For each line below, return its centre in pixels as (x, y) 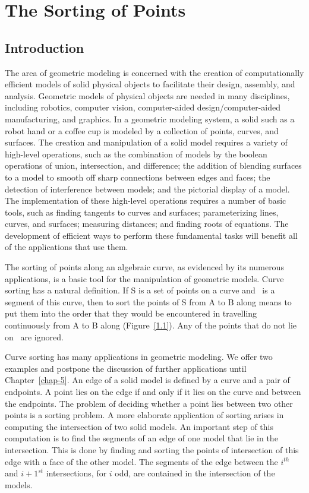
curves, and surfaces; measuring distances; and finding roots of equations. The (147, 224)
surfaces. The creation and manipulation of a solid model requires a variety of (146, 142)
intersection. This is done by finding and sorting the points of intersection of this (152, 449)
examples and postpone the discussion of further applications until (126, 368)
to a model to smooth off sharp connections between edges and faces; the (138, 177)
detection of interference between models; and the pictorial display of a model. (147, 189)
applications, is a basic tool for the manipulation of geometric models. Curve (144, 278)
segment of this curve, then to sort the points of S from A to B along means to (148, 301)
